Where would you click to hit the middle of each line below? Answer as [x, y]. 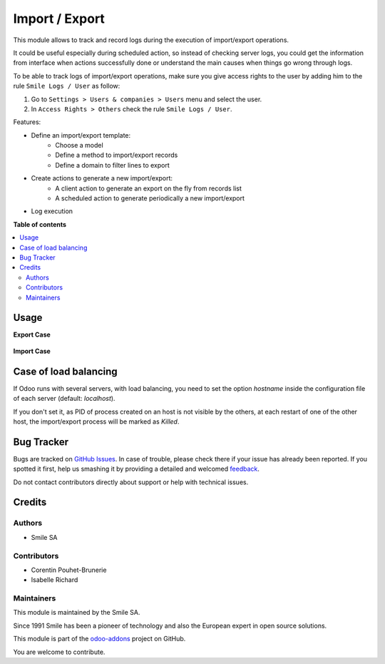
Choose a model [79, 145]
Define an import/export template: [81, 135]
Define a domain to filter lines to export [113, 165]
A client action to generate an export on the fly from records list [149, 188]
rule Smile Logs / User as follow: [67, 86]
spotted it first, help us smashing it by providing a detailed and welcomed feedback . [137, 469]
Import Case [32, 351]
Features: [27, 122]
